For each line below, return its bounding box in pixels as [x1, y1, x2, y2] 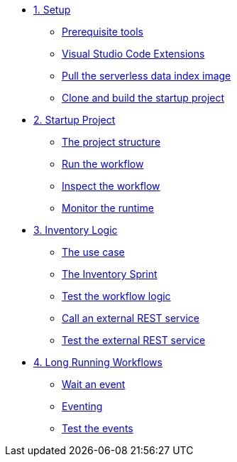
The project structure [62, 136, 161, 148]
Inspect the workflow [62, 180, 160, 192]
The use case [62, 246, 125, 258]
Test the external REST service [62, 334, 206, 346]
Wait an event [62, 378, 126, 390]
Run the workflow [62, 158, 144, 170]
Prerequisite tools [62, 26, 143, 38]
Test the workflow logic [62, 290, 171, 302]
